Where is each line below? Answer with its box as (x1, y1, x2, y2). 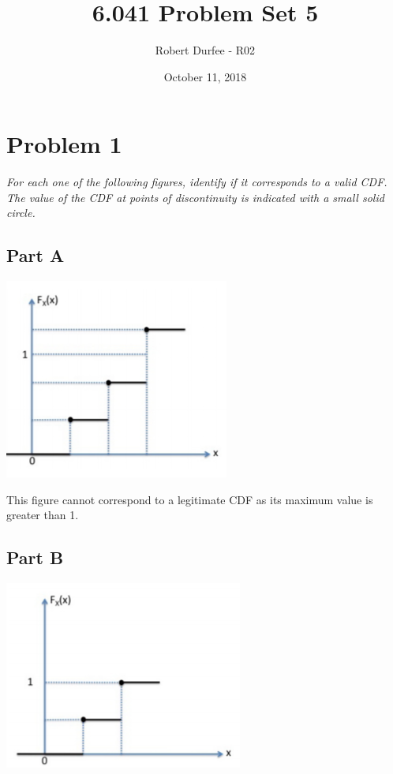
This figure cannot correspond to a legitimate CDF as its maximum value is (6, 491, 373, 507)
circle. (6, 204, 36, 221)
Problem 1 (6, 128, 122, 160)
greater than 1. (6, 507, 79, 523)
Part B (6, 545, 64, 570)
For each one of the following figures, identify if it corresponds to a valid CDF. (6, 174, 387, 190)
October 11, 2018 (163, 68, 247, 84)
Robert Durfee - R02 (155, 42, 256, 58)
